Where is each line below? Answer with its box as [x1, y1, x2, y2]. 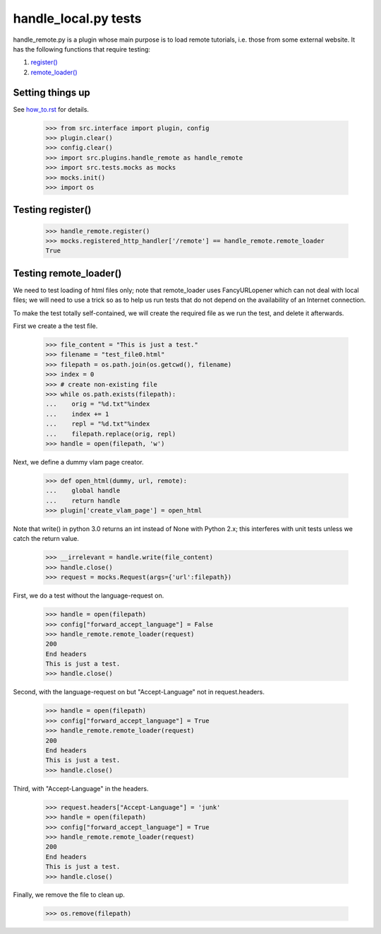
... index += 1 [45, 410, 109, 418]
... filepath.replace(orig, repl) [45, 430, 176, 438]
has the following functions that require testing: [13, 45, 151, 53]
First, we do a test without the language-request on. [13, 591, 164, 600]
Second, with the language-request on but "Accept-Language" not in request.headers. [13, 688, 265, 696]
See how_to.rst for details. [13, 105, 90, 113]
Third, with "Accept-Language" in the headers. [13, 784, 149, 793]
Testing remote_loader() [13, 267, 122, 279]
